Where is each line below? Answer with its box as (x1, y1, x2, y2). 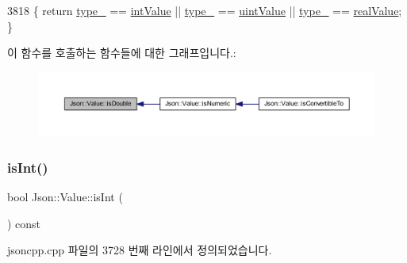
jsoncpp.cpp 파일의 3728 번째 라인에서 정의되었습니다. (7, 242, 272, 258)
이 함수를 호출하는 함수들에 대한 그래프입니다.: (7, 44, 236, 61)
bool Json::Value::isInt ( (7, 189, 123, 205)
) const (7, 215, 41, 231)
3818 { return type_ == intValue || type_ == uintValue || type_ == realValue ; (7, 2, 402, 18)
